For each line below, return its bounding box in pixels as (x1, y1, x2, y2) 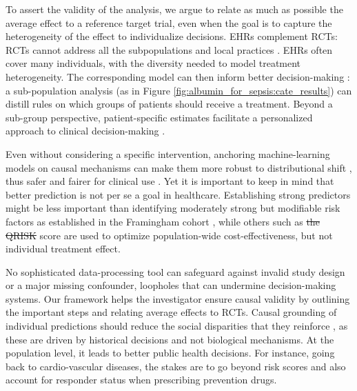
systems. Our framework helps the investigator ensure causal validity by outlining (6, 291, 350, 305)
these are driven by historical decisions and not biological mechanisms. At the (6, 332, 334, 346)
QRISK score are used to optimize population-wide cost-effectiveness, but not (6, 228, 333, 242)
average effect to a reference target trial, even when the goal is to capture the (6, 15, 332, 30)
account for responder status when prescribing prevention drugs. (6, 372, 277, 387)
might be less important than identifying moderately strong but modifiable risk (6, 201, 340, 215)
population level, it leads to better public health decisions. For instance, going (6, 345, 335, 360)
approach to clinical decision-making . (6, 123, 165, 138)
